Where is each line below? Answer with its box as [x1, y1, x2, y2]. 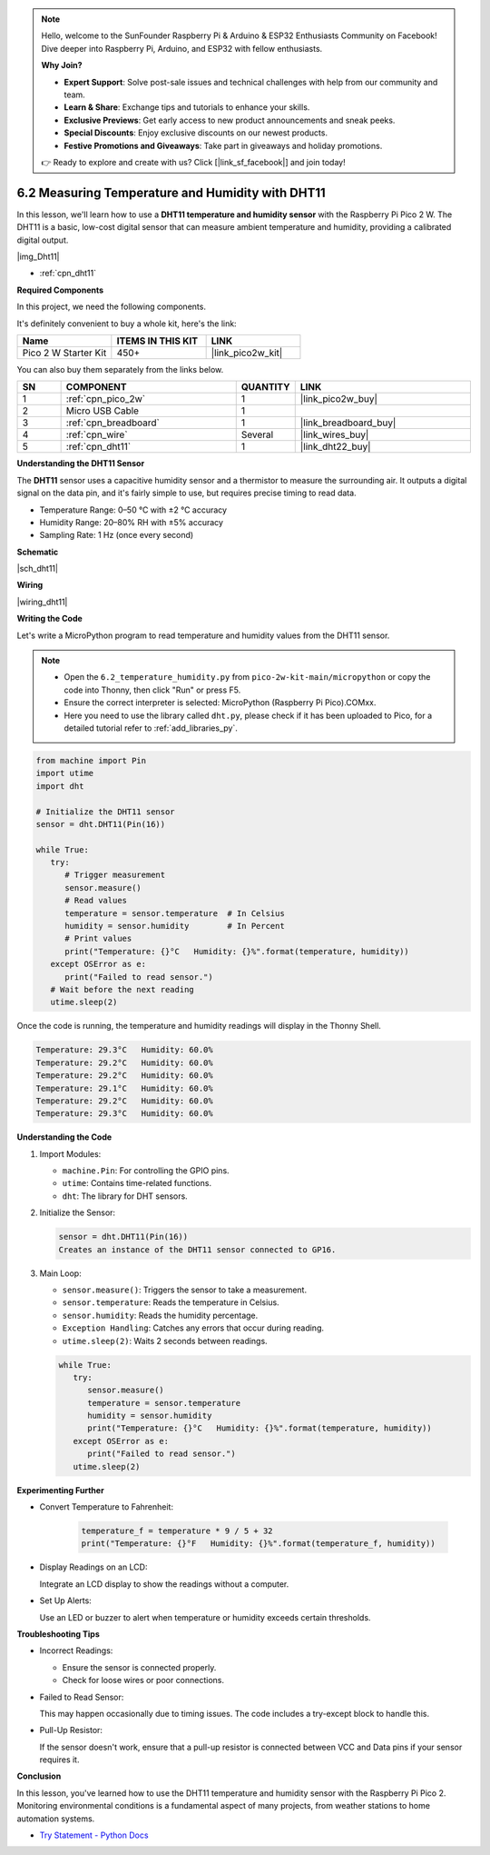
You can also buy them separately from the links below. [16, 364, 224, 374]
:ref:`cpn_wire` [65, 428, 128, 441]
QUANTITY [240, 381, 290, 394]
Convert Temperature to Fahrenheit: [39, 1501, 174, 1512]
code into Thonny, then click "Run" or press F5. [64, 684, 241, 695]
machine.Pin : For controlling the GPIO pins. [62, 1165, 230, 1176]
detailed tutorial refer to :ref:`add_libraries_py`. [64, 723, 238, 733]
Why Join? [41, 60, 83, 71]
